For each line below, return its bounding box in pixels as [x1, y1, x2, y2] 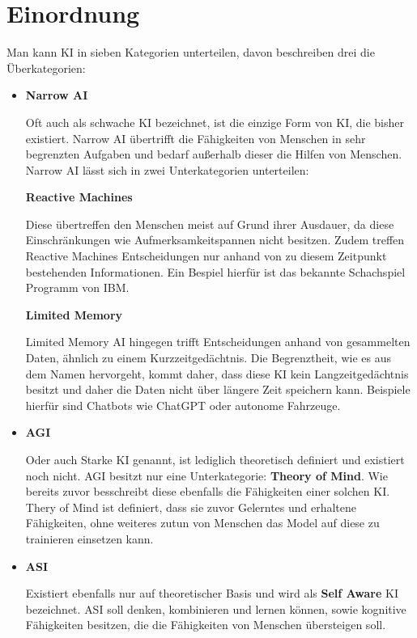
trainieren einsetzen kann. [25, 530, 154, 547]
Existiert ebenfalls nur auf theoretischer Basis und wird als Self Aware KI [25, 585, 399, 602]
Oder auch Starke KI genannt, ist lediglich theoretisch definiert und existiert [25, 451, 405, 467]
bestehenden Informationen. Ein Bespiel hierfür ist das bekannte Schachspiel [25, 263, 406, 280]
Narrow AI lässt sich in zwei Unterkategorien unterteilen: [25, 161, 309, 178]
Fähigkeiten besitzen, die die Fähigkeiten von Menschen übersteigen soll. [25, 616, 386, 633]
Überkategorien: [6, 59, 86, 76]
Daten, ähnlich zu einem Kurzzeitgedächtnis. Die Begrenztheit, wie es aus [25, 349, 391, 366]
